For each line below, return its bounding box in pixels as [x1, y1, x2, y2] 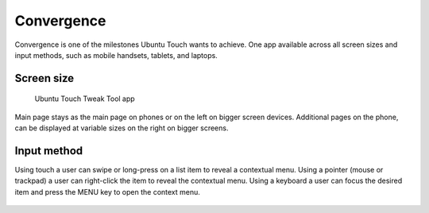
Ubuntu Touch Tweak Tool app [34, 94, 135, 103]
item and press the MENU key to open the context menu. [14, 187, 200, 196]
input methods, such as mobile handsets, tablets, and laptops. [14, 50, 218, 60]
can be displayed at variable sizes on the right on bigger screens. [14, 123, 229, 133]
